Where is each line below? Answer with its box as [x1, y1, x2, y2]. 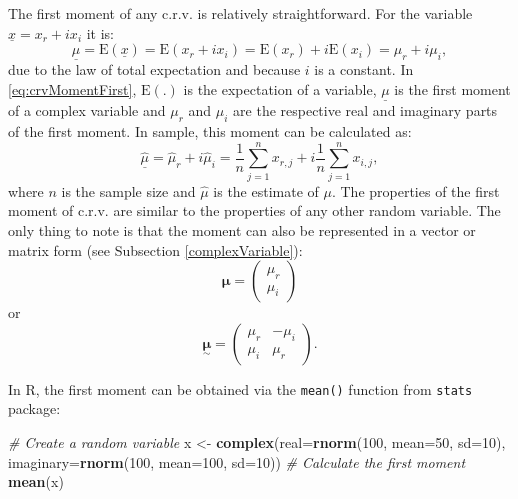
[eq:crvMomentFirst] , [8, 79, 137, 99]
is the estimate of [213, 180, 319, 201]
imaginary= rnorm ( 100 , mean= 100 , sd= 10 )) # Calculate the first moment [8, 451, 466, 472]
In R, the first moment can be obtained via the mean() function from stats [8, 378, 473, 399]
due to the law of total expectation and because [8, 59, 301, 80]
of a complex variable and [8, 100, 166, 121]
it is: [86, 22, 115, 43]
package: [8, 398, 61, 419]
